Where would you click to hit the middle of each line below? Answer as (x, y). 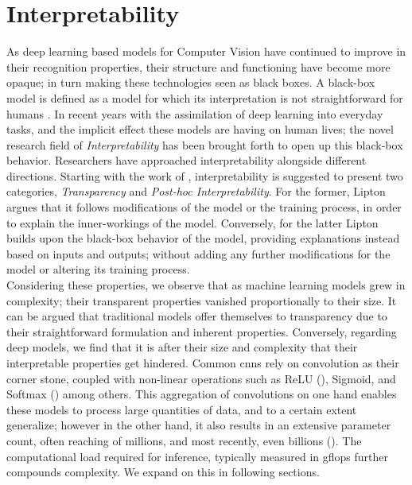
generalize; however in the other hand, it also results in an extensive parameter (199, 425)
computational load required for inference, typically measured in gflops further (198, 456)
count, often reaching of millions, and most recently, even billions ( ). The (184, 440)
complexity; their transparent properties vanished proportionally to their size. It (202, 300)
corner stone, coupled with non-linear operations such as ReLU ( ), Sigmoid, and (201, 378)
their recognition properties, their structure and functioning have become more (198, 66)
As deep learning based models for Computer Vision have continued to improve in (206, 51)
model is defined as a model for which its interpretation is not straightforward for (205, 97)
